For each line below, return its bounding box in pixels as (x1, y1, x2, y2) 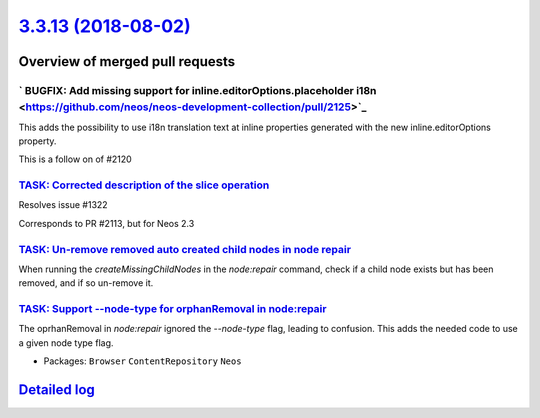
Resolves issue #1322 (18, 199, 109, 211)
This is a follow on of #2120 (18, 153, 132, 165)
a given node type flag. (18, 336, 114, 349)
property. (18, 135, 57, 147)
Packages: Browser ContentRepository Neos (43, 355, 242, 367)
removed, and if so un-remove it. (18, 277, 154, 289)
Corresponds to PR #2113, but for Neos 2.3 (18, 217, 195, 229)
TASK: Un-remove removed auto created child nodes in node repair (18, 242, 352, 256)
